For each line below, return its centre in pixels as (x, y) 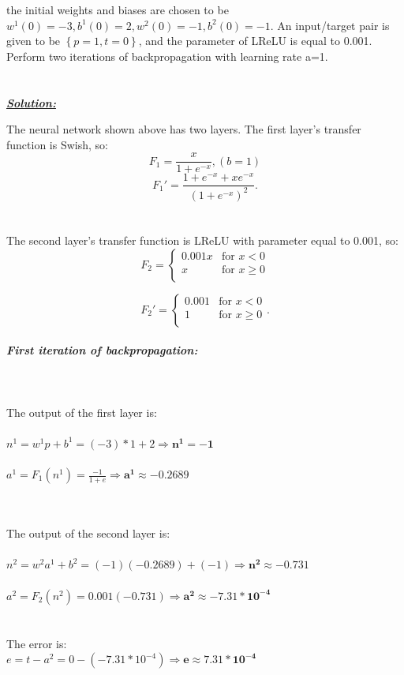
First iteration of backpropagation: (102, 350)
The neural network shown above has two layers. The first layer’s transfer (184, 129)
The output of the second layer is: (88, 533)
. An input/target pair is (330, 25)
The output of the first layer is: (82, 412)
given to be (34, 41)
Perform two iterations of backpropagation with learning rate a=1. (167, 56)
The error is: (37, 643)
